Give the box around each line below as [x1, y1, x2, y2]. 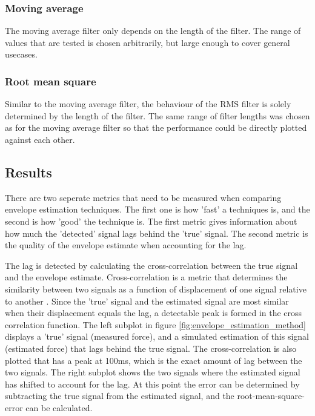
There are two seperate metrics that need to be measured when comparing [5, 191, 282, 203]
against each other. [5, 133, 75, 145]
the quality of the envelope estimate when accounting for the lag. [5, 239, 247, 251]
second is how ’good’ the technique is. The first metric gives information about [5, 214, 297, 227]
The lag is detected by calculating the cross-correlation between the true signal [5, 259, 298, 271]
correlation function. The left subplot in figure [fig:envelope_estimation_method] [5, 318, 306, 331]
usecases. [5, 48, 38, 61]
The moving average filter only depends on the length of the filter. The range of [5, 24, 301, 37]
